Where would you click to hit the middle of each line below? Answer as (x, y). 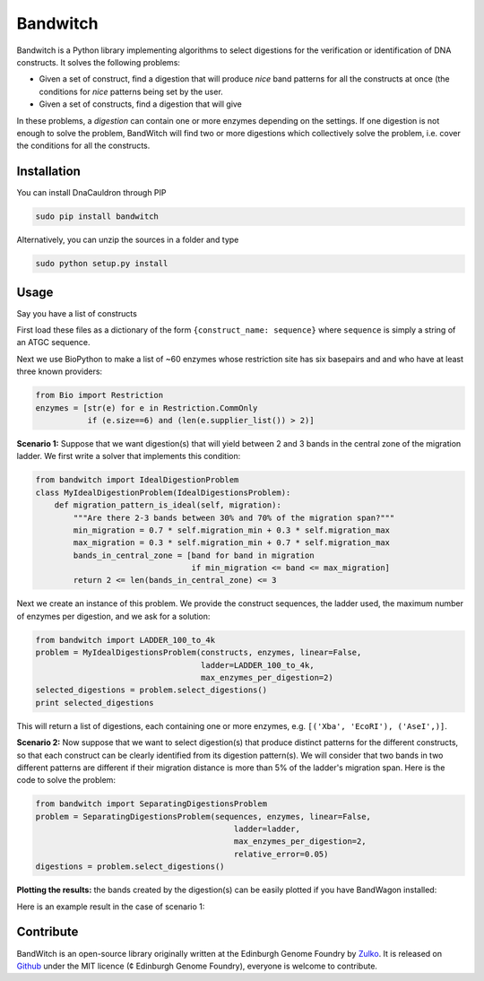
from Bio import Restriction (99, 395)
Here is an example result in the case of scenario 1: (111, 907)
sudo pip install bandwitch (97, 217)
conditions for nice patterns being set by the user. (131, 91)
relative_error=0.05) (281, 854)
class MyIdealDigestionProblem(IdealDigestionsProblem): (163, 492)
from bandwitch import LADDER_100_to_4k (125, 640)
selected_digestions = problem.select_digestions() (151, 690)
